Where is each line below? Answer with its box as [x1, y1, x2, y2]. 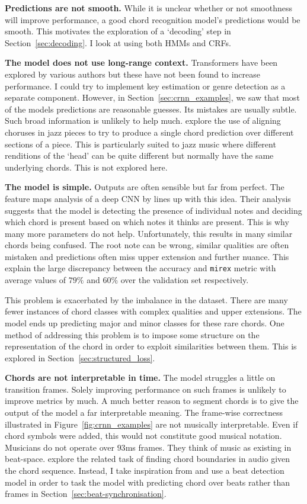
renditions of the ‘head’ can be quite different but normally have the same [5, 149, 274, 162]
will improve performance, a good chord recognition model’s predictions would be [5, 13, 300, 25]
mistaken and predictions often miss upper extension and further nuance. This [5, 250, 289, 262]
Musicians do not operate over [5, 441, 114, 453]
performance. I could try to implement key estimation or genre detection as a [5, 79, 286, 92]
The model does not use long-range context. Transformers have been [5, 56, 278, 69]
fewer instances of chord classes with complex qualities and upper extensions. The [5, 305, 302, 317]
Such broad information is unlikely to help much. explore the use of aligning [5, 114, 281, 127]
